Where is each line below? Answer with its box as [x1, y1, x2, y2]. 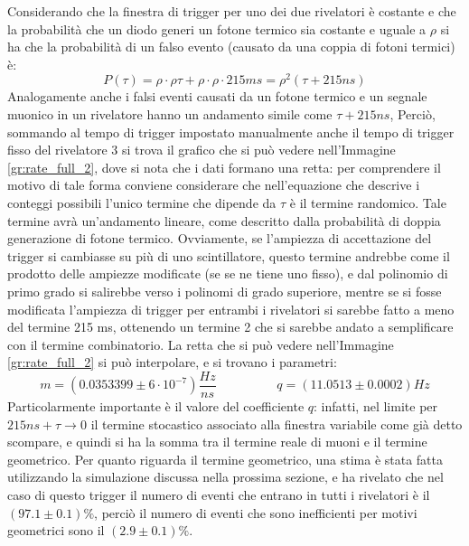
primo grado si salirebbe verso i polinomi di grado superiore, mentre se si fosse [7, 281, 442, 300]
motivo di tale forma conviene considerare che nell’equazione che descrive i [7, 175, 420, 194]
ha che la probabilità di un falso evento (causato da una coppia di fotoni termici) [7, 37, 455, 56]
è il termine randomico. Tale [289, 193, 446, 212]
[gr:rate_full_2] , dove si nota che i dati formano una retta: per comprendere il [7, 157, 441, 176]
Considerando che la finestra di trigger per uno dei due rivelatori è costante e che [7, 2, 456, 20]
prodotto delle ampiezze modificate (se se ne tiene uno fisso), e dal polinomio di [7, 264, 448, 283]
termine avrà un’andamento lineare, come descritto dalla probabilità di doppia [7, 211, 441, 230]
